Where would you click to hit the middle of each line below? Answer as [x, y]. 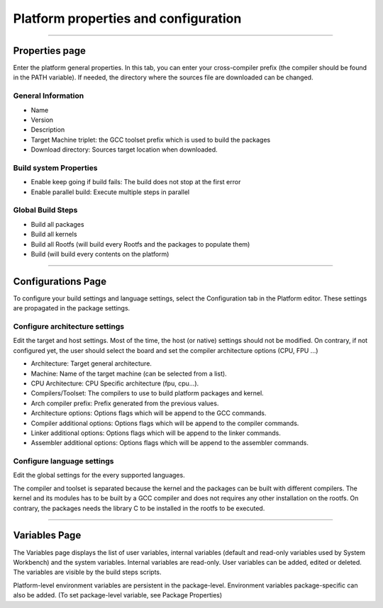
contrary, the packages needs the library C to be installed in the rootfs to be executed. [139, 508]
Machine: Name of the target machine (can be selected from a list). [129, 373]
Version [42, 120]
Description [48, 130]
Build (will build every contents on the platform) [100, 254]
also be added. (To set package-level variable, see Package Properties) [118, 595]
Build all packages [57, 224]
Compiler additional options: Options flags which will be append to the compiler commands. [165, 423]
